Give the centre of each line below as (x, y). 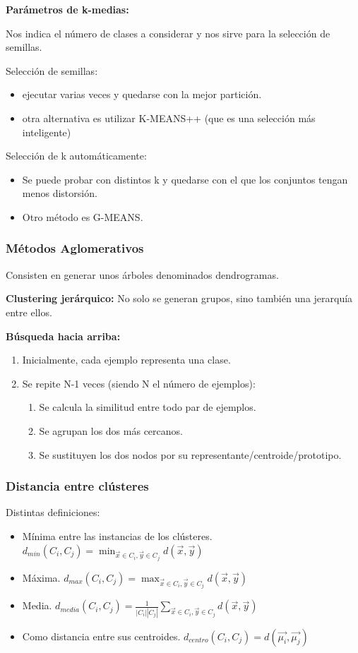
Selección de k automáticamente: (76, 156)
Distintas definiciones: (53, 512)
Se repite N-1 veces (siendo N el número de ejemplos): (139, 383)
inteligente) (47, 132)
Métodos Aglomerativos (75, 248)
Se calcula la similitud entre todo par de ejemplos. (148, 407)
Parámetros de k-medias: (67, 9)
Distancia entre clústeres (77, 486)
